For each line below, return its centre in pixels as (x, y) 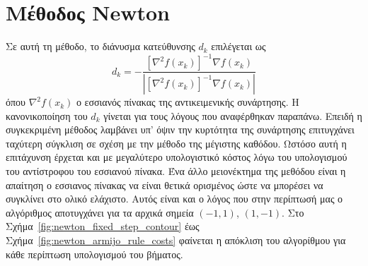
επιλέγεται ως (238, 46)
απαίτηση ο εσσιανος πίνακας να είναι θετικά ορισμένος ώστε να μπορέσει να (165, 185)
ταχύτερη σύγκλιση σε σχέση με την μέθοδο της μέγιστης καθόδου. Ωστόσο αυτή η (176, 143)
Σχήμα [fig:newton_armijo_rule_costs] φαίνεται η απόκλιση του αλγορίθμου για (176, 240)
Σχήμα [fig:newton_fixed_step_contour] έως (103, 226)
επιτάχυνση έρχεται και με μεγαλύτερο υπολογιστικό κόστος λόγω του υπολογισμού (177, 157)
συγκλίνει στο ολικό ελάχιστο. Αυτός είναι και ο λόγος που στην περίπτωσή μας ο (174, 199)
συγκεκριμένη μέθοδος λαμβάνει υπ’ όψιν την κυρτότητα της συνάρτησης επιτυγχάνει (180, 129)
